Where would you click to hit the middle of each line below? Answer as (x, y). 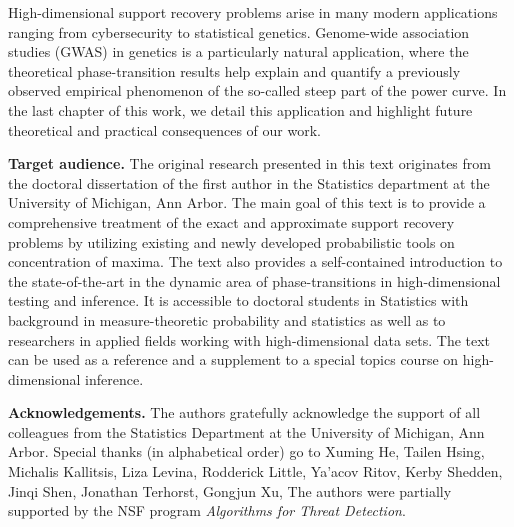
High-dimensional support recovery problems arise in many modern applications (253, 12)
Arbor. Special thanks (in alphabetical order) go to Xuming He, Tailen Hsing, (246, 451)
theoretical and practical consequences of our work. (164, 129)
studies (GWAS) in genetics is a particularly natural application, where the (238, 51)
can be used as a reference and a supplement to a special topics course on (233, 359)
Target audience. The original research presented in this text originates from (249, 163)
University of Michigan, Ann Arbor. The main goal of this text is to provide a (247, 202)
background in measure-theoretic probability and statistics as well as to (227, 319)
